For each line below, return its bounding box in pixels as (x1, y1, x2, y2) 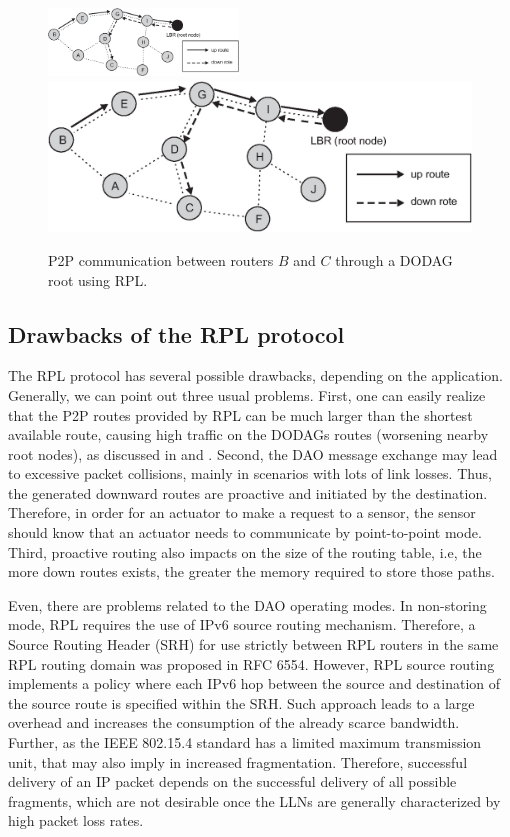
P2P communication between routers (48, 249, 274, 270)
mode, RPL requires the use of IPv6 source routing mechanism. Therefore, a (8, 614, 476, 635)
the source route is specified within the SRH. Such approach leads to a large (8, 692, 475, 713)
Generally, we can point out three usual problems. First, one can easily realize (8, 384, 486, 405)
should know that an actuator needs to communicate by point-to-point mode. (8, 522, 482, 543)
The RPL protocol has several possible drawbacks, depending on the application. (8, 365, 503, 386)
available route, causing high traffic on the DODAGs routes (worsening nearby (8, 424, 489, 445)
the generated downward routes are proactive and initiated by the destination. (8, 482, 488, 503)
